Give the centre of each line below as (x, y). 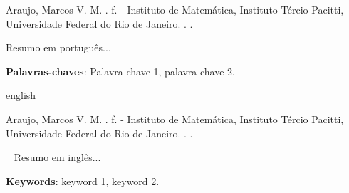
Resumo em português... (58, 47)
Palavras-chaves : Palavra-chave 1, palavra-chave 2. (120, 71)
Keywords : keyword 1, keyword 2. (83, 181)
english (21, 95)
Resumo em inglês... (57, 157)
